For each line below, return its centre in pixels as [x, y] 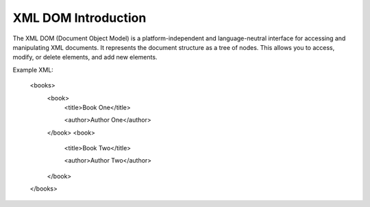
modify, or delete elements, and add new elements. [85, 57]
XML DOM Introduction [79, 18]
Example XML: [33, 70]
